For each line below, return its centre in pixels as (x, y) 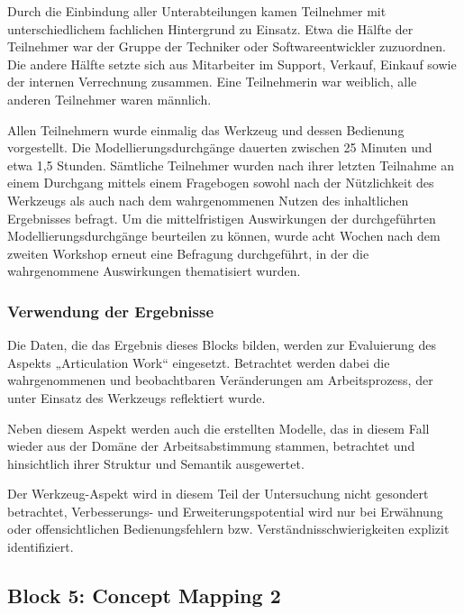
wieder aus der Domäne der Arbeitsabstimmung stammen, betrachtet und (211, 446)
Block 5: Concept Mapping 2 (144, 596)
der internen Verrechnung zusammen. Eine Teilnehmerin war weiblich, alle (212, 82)
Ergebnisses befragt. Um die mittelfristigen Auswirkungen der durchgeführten (222, 218)
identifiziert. (41, 547)
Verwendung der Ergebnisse (111, 311)
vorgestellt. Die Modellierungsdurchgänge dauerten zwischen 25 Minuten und (220, 147)
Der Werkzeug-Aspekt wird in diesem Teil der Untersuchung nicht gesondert (218, 494)
